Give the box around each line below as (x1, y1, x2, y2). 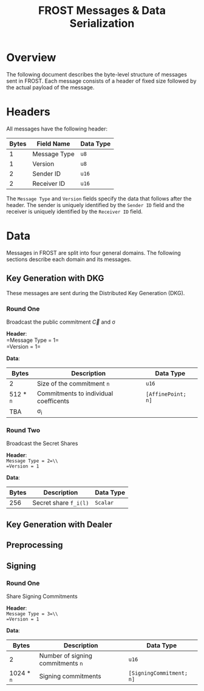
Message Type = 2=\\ (6, 458, 59, 465)
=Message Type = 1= (6, 336, 59, 344)
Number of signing (39, 651, 93, 659)
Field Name (36, 139, 70, 148)
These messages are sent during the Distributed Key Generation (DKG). (6, 289, 185, 296)
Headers (6, 105, 50, 119)
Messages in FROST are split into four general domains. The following (6, 249, 181, 256)
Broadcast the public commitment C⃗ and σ (6, 318, 116, 325)
